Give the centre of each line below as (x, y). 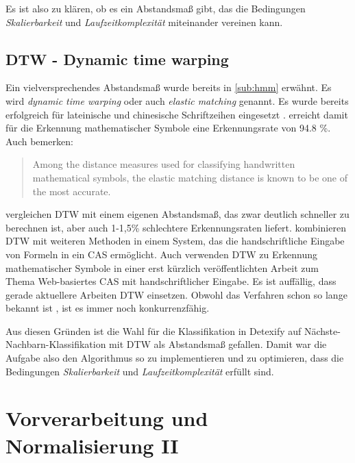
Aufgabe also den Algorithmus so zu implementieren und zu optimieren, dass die (175, 358)
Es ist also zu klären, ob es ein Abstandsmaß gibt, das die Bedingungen (156, 8)
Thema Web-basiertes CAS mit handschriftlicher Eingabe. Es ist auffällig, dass (171, 281)
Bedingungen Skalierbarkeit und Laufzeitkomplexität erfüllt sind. (140, 371)
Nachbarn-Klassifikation (56, 344)
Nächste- (322, 330)
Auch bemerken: (39, 141)
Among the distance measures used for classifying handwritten (164, 164)
